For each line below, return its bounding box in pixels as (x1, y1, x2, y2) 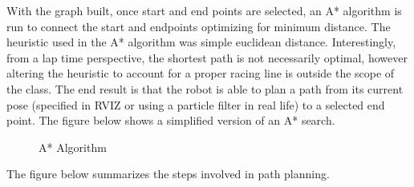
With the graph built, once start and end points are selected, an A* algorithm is (6, 2, 402, 18)
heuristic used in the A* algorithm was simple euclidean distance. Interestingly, (6, 34, 396, 50)
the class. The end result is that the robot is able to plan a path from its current (6, 80, 404, 97)
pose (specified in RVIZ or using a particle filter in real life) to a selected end (6, 96, 385, 113)
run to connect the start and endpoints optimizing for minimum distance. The (6, 18, 391, 34)
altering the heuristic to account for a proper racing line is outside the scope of (6, 65, 395, 82)
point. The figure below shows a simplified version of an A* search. (6, 112, 335, 129)
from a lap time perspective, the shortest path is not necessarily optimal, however (6, 49, 408, 66)
